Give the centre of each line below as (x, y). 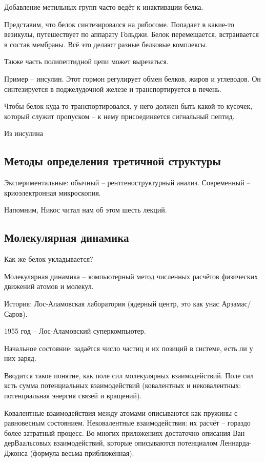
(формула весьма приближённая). (82, 453)
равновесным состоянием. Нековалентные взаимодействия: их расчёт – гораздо (127, 423)
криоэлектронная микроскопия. (53, 192)
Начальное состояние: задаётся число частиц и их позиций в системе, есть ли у (129, 348)
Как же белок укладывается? (49, 259)
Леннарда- (236, 443)
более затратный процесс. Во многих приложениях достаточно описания (117, 432)
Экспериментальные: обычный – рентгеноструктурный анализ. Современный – (127, 182)
